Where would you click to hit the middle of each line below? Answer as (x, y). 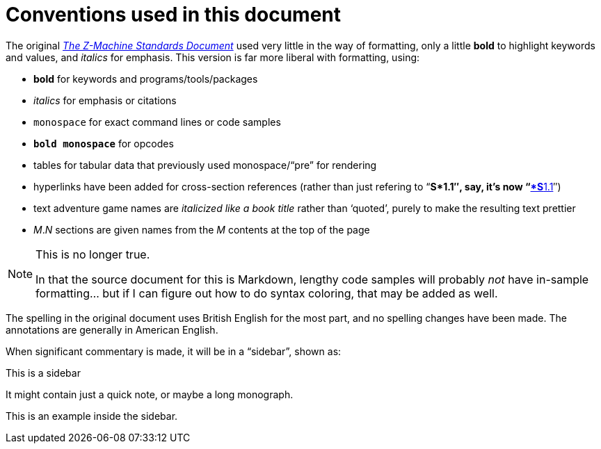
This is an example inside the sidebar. (92, 416)
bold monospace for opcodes (104, 143)
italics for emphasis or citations (105, 100)
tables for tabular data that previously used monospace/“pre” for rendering (205, 165)
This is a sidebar (43, 373)
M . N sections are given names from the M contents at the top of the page (202, 229)
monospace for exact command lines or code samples (157, 122)
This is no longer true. (93, 254)
